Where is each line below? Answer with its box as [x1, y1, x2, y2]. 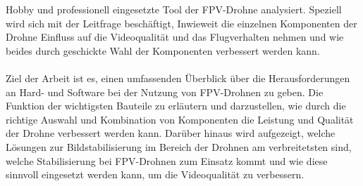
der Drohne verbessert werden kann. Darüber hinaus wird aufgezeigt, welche [6, 126, 336, 140]
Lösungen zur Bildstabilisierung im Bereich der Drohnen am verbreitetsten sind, [6, 139, 352, 154]
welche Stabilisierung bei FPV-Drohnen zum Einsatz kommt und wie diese [6, 153, 328, 168]
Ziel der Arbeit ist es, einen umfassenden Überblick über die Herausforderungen [6, 70, 350, 85]
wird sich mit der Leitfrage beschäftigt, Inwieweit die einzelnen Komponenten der [6, 15, 357, 30]
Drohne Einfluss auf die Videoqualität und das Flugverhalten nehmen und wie [6, 29, 344, 44]
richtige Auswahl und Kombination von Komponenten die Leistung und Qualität [6, 112, 354, 126]
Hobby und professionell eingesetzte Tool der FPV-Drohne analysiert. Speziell [6, 2, 342, 16]
